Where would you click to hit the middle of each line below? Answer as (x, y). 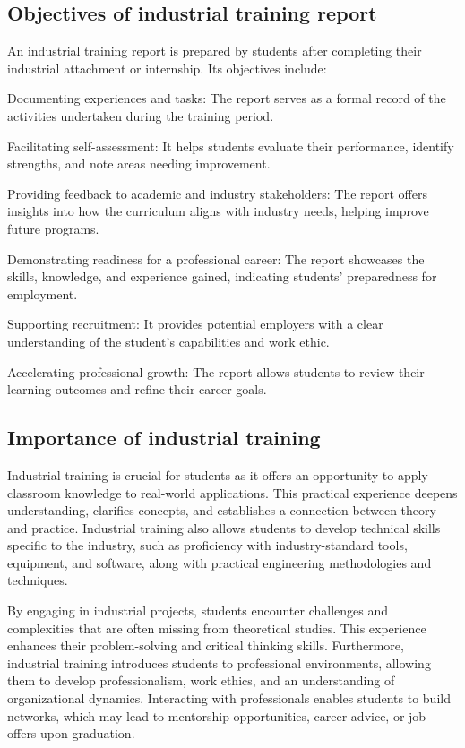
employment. (43, 293)
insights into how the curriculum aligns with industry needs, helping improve (218, 211)
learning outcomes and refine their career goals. (137, 389)
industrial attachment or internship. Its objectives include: (167, 68)
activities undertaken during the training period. (141, 115)
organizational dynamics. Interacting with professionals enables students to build (229, 698)
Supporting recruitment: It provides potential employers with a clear (195, 324)
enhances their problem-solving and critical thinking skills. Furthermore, (206, 645)
